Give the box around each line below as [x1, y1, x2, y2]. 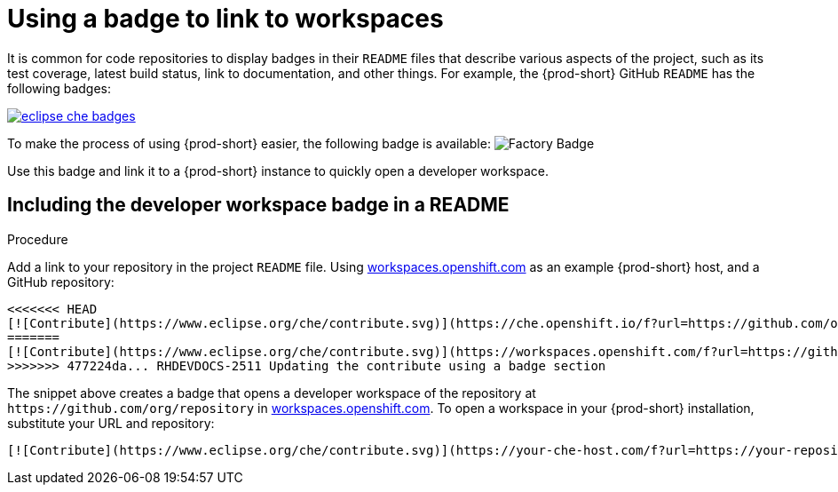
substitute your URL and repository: [7, 415, 215, 431]
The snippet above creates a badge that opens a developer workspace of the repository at [7, 385, 536, 401]
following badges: [7, 80, 112, 96]
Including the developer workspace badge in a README [7, 194, 510, 217]
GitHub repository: [7, 274, 115, 290]
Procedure [7, 231, 68, 247]
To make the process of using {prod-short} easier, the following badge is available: [7, 135, 491, 151]
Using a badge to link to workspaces [7, 4, 444, 34]
